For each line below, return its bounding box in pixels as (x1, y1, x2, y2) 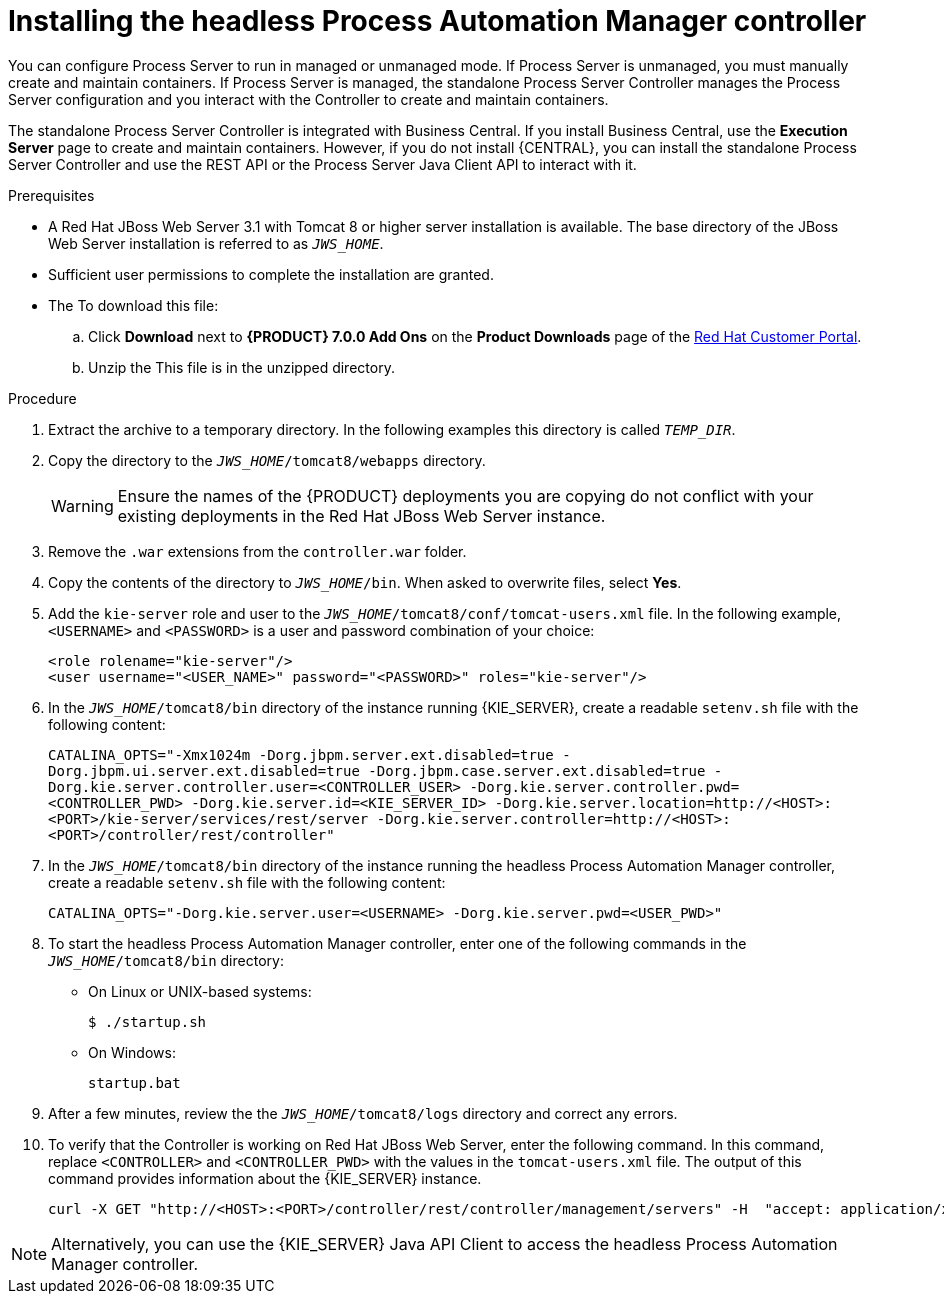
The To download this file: (48, 296, 219, 314)
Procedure (8, 389, 77, 407)
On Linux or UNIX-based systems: (88, 982, 312, 1000)
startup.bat (88, 1074, 181, 1091)
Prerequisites (8, 186, 95, 204)
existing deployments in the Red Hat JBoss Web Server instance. (117, 505, 606, 526)
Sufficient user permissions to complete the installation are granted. (48, 265, 494, 283)
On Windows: (88, 1043, 176, 1061)
